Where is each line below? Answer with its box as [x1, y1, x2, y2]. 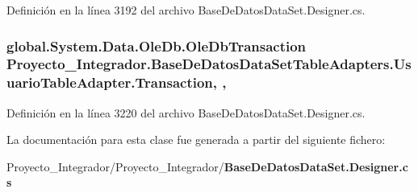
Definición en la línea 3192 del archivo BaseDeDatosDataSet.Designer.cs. [6, 2, 366, 18]
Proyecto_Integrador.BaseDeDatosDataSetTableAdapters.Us [6, 54, 412, 74]
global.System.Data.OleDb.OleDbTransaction [6, 35, 307, 55]
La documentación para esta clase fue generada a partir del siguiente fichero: [6, 131, 386, 148]
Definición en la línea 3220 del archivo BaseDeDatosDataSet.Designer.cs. [6, 104, 366, 121]
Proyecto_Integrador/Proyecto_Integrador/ [6, 158, 224, 175]
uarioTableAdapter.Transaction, [6, 72, 217, 92]
